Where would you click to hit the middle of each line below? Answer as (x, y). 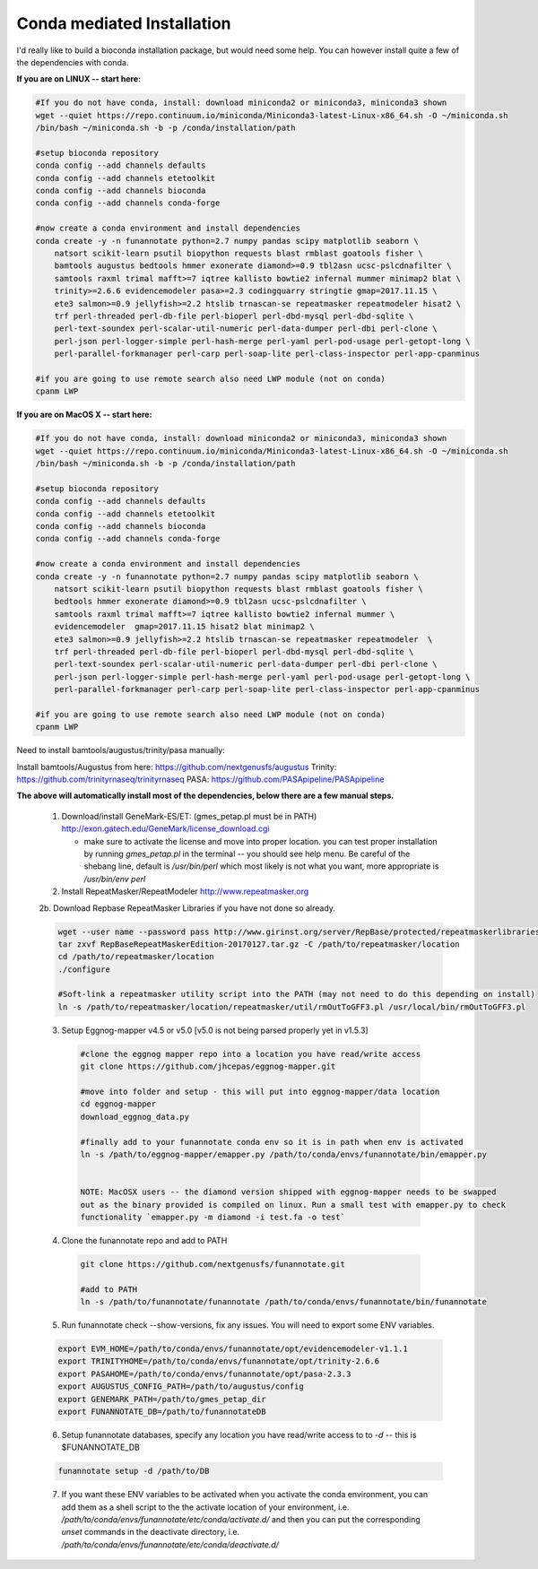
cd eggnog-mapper (118, 1104)
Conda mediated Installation (124, 23)
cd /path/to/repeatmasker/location (136, 957)
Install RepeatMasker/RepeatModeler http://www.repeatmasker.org (185, 891)
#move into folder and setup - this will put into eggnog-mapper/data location (260, 1092)
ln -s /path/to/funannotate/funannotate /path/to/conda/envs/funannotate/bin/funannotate (284, 1302)
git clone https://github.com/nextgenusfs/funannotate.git (213, 1264)
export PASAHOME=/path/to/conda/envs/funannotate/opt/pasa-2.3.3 (204, 1374)
